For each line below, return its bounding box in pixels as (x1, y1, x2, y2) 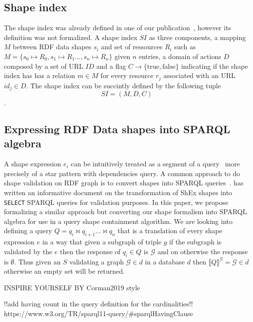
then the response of (60, 246, 120, 256)
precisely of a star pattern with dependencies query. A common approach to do (4, 168, 240, 178)
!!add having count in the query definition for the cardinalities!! (4, 299, 193, 309)
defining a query (4, 225, 52, 236)
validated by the (4, 246, 53, 256)
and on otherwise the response (157, 246, 248, 256)
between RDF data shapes (13, 41, 92, 52)
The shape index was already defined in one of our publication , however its (4, 22, 231, 33)
